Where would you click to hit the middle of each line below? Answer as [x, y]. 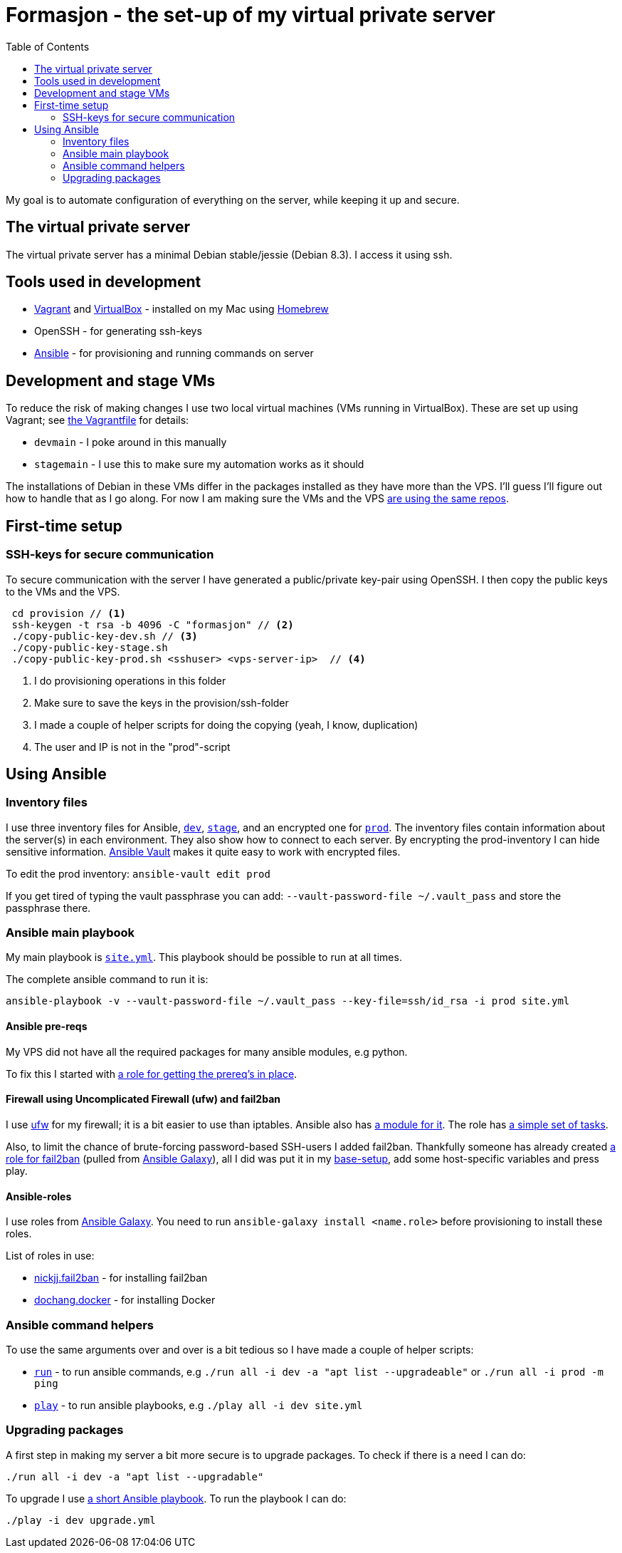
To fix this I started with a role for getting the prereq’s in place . [152, 1074]
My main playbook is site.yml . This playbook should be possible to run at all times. [204, 957]
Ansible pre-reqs [47, 1027]
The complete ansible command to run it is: [107, 980]
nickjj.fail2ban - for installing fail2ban [121, 1278]
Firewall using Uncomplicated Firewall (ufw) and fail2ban [143, 1099]
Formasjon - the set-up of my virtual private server [251, 15]
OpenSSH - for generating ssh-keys [118, 331]
